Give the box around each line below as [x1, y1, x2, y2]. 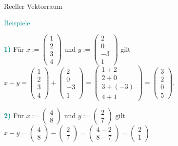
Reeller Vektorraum [4, 1, 62, 11]
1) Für [4, 43, 24, 54]
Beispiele [4, 17, 30, 27]
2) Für [4, 110, 24, 120]
